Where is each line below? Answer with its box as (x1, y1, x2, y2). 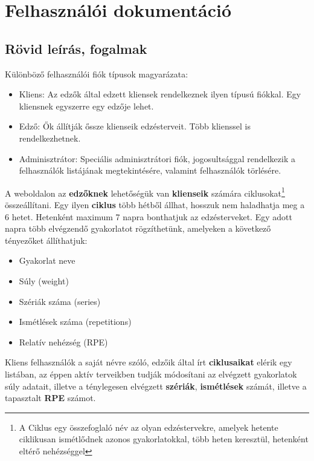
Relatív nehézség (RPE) (19, 335, 108, 348)
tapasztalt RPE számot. (5, 391, 96, 404)
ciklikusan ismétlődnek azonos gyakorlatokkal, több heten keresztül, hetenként (19, 433, 309, 445)
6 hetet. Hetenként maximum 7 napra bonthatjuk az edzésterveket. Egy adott (5, 210, 292, 223)
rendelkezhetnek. (19, 131, 81, 144)
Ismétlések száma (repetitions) (19, 315, 132, 328)
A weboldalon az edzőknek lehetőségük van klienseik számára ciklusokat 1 (5, 185, 285, 199)
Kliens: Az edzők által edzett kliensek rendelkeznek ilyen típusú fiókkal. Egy (19, 88, 301, 100)
